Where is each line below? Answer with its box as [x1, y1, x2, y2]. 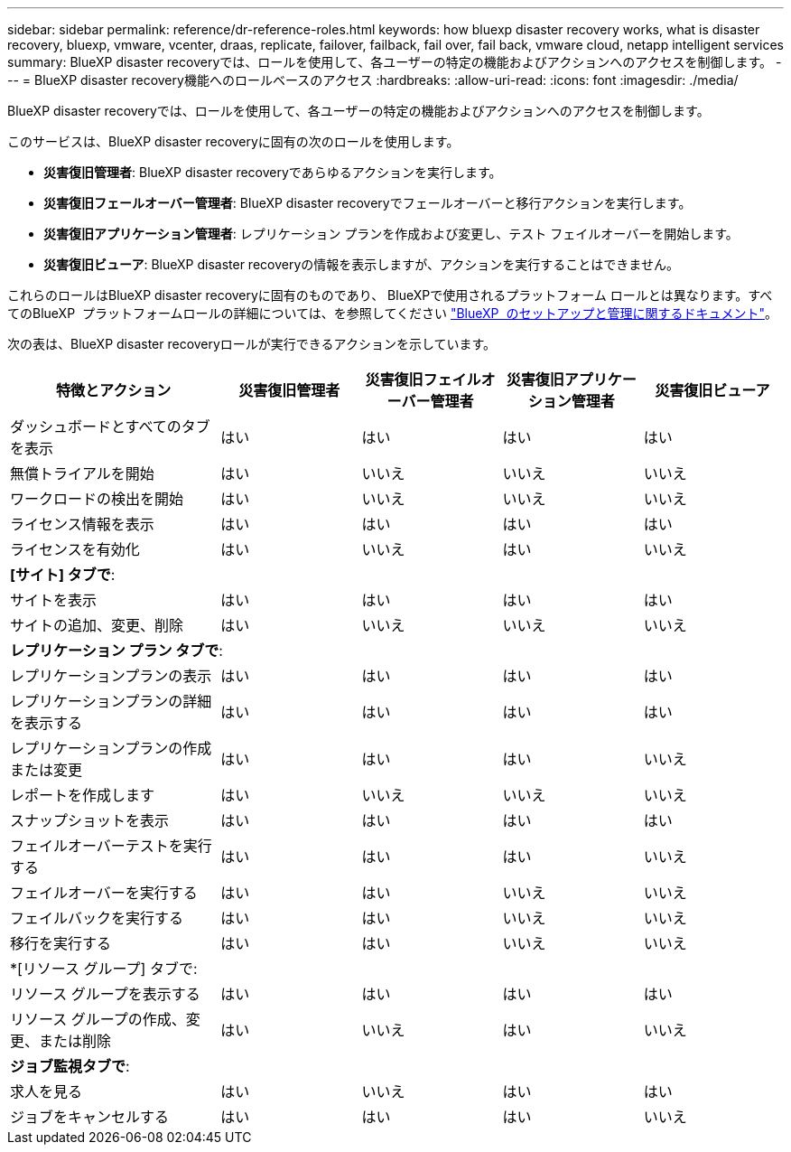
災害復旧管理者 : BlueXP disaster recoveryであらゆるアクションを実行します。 [43, 164, 502, 180]
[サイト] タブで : [10, 566, 116, 584]
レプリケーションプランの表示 [10, 667, 212, 685]
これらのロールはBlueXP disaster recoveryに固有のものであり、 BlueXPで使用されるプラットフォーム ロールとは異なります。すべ [7, 287, 773, 303]
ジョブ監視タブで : [10, 1057, 130, 1075]
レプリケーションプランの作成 [10, 739, 212, 757]
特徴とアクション [56, 381, 172, 399]
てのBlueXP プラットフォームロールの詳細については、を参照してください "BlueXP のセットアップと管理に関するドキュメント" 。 [7, 305, 777, 321]
